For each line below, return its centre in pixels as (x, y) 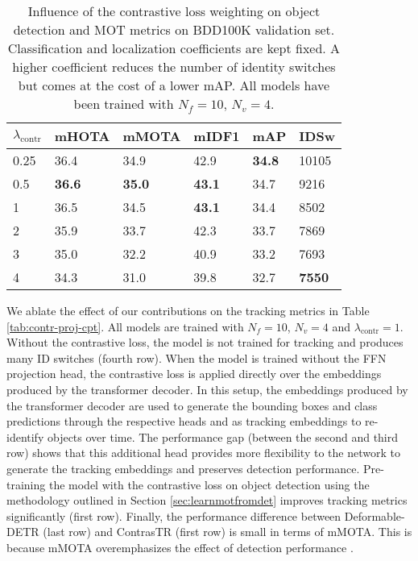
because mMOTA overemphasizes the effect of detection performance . (180, 547)
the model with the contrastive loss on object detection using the (209, 484)
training (26, 484)
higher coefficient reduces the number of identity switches (174, 66)
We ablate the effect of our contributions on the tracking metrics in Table (188, 310)
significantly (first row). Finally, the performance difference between (174, 515)
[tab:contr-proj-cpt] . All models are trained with (125, 326)
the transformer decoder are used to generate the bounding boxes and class (192, 405)
